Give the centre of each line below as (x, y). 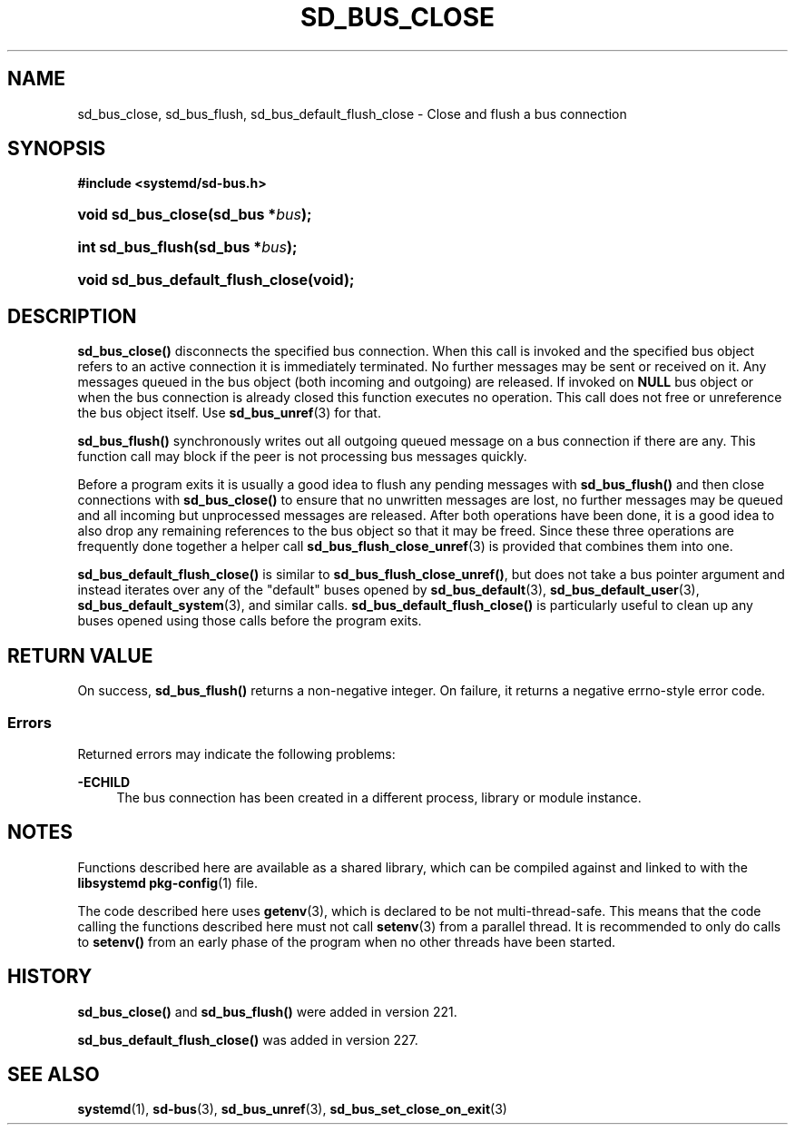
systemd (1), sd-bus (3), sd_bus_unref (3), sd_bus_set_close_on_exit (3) (292, 1109)
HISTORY (50, 977)
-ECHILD (104, 782)
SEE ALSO (54, 1074)
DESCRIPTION (72, 316)
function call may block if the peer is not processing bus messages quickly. (302, 457)
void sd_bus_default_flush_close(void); (216, 280)
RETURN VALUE (80, 655)
